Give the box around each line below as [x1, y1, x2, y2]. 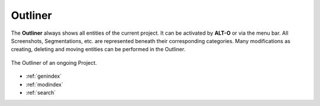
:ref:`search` [25, 89, 56, 96]
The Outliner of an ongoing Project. [11, 59, 97, 66]
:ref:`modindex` [25, 81, 63, 88]
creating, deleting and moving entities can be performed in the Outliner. [11, 46, 186, 53]
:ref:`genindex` [25, 72, 62, 79]
